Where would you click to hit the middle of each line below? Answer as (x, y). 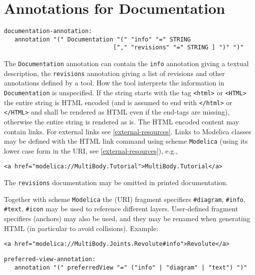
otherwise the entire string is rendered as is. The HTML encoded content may (122, 121)
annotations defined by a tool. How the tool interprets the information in (114, 83)
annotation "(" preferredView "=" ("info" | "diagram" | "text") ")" (131, 267)
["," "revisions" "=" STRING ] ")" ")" (178, 48)
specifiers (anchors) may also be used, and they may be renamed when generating (127, 218)
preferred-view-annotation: (50, 259)
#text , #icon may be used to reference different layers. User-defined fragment (121, 209)
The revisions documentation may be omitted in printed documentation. (116, 182)
